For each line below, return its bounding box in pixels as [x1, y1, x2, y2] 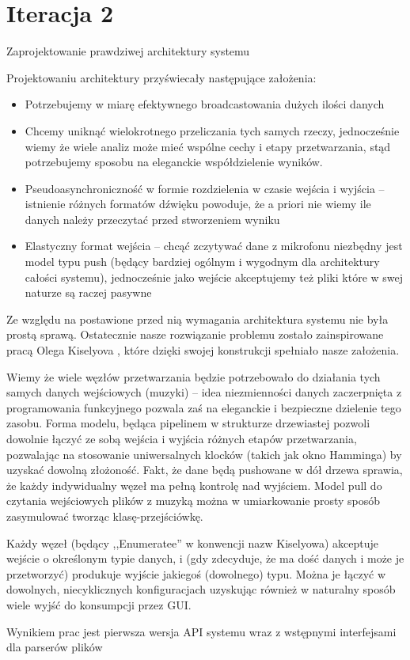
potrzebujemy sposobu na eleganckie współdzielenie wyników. [25, 154, 323, 170]
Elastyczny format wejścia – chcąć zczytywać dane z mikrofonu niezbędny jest [25, 237, 403, 254]
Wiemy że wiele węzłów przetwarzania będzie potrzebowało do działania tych [6, 368, 381, 385]
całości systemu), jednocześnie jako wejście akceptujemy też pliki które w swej [25, 268, 404, 285]
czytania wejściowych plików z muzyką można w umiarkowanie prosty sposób [6, 492, 381, 509]
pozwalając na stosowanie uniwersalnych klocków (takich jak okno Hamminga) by [6, 446, 402, 462]
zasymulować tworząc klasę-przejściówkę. [6, 507, 203, 524]
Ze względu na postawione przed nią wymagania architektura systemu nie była [6, 310, 389, 327]
